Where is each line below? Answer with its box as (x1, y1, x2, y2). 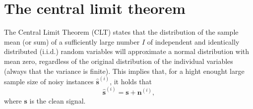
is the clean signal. (29, 96, 86, 106)
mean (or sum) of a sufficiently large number (4, 36, 140, 47)
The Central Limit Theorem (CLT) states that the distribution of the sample (4, 27, 239, 37)
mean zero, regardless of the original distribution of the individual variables (4, 55, 233, 66)
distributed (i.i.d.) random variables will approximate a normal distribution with (4, 46, 250, 56)
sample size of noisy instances (4, 76, 94, 86)
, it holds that (110, 76, 152, 86)
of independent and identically (147, 36, 240, 47)
